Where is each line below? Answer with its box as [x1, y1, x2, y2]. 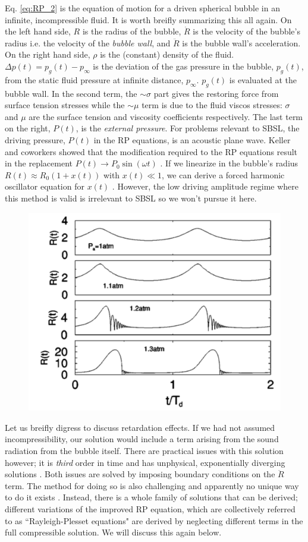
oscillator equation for [5, 180, 84, 193]
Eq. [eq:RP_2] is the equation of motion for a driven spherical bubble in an [5, 2, 280, 14]
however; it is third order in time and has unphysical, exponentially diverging [5, 456, 285, 468]
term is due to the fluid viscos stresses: [142, 99, 282, 111]
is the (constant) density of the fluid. [100, 48, 234, 61]
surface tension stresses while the [5, 99, 125, 111]
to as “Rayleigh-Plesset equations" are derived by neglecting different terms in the [5, 514, 303, 527]
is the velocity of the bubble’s [193, 25, 300, 37]
